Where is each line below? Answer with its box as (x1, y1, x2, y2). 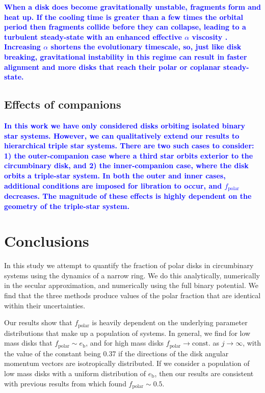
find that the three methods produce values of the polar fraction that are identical (4, 290, 261, 301)
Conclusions (4, 230, 89, 251)
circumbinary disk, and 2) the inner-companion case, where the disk (4, 160, 249, 171)
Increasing (4, 41, 41, 52)
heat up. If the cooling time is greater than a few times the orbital (4, 11, 244, 22)
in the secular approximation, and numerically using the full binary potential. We (4, 280, 258, 291)
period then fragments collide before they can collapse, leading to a (4, 21, 246, 32)
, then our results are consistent (154, 368, 254, 378)
